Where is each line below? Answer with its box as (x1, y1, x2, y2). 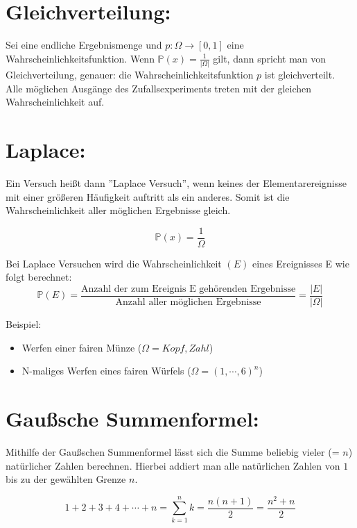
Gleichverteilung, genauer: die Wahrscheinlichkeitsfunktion (6, 67, 254, 82)
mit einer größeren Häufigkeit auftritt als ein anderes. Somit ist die (6, 189, 290, 204)
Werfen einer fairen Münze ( (21, 340, 142, 354)
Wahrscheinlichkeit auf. (6, 94, 105, 109)
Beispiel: (6, 317, 42, 331)
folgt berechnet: (6, 270, 72, 284)
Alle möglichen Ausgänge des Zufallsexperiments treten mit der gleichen (6, 81, 311, 95)
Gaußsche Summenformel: (6, 404, 259, 432)
